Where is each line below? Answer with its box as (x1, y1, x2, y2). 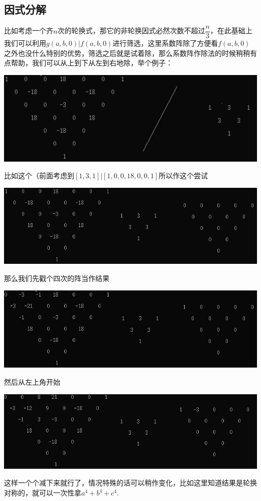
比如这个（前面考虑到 (4, 170, 74, 181)
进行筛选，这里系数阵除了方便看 (112, 38, 218, 48)
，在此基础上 (210, 25, 252, 36)
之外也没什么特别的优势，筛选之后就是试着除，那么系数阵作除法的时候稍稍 (4, 47, 250, 58)
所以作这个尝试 (159, 170, 208, 181)
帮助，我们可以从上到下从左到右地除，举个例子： (11, 57, 173, 68)
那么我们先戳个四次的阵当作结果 (4, 272, 109, 283)
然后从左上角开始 (4, 377, 60, 387)
